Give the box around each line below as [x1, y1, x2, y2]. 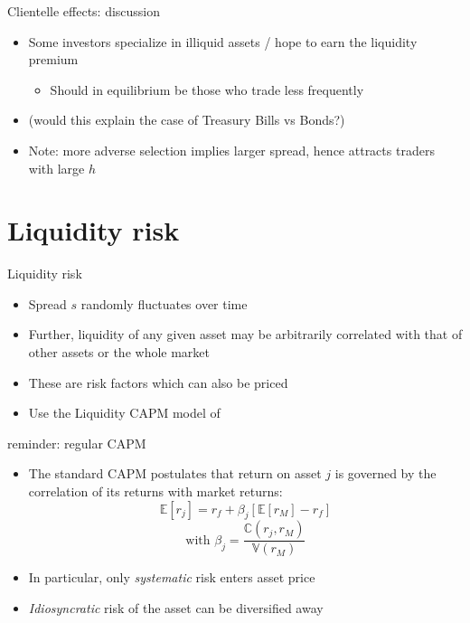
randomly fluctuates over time [80, 294, 248, 313]
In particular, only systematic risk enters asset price [28, 568, 315, 587]
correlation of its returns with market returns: [28, 482, 283, 501]
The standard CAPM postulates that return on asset [28, 464, 322, 483]
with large [28, 158, 85, 177]
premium [28, 50, 79, 69]
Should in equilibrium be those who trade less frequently [50, 80, 364, 99]
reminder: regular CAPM [7, 433, 146, 452]
